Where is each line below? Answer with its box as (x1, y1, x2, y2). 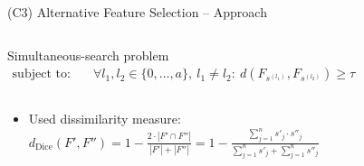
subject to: (12, 68, 71, 81)
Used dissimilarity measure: (28, 109, 181, 128)
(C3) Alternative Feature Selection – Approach (7, 3, 267, 21)
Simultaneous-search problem (7, 45, 169, 64)
